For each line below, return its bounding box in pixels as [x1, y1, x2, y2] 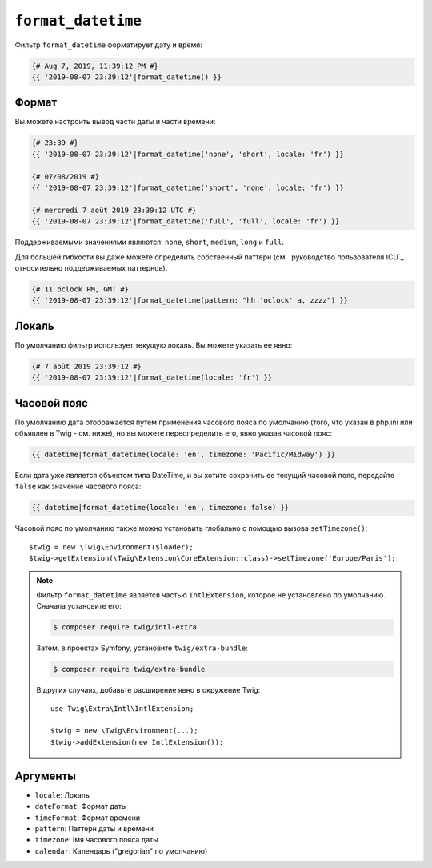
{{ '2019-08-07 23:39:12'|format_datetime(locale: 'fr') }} [31, 373, 273, 382]
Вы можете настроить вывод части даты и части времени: [14, 117, 216, 127]
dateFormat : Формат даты [34, 802, 127, 811]
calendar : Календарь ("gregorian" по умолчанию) [34, 846, 208, 856]
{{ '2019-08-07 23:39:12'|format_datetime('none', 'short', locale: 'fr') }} [31, 149, 344, 159]
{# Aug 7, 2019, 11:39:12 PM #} [31, 61, 159, 70]
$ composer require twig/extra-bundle [53, 665, 206, 674]
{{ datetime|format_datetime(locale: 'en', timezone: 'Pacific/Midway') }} [31, 450, 336, 460]
